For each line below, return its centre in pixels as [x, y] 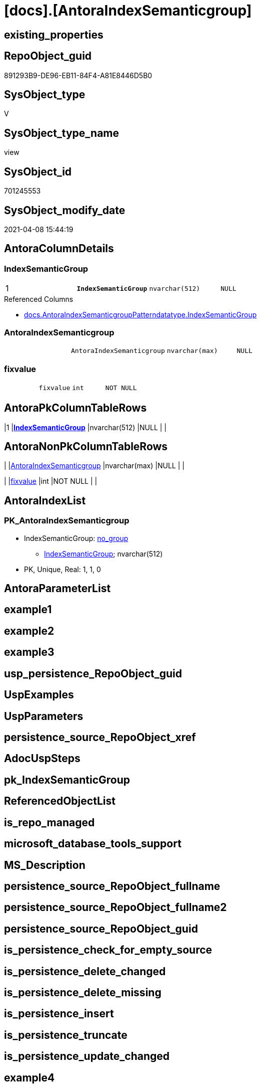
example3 [29, 652]
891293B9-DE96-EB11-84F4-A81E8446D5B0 [78, 75]
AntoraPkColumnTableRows [75, 408]
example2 [29, 631]
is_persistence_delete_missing [83, 993]
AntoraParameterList [57, 589]
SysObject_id [38, 171]
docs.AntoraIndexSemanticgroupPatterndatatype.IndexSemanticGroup [140, 315]
